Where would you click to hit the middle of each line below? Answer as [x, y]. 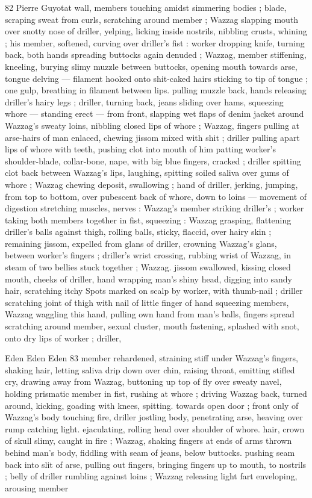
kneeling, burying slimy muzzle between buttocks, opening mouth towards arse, [151, 66]
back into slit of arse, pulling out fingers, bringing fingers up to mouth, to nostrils [156, 464]
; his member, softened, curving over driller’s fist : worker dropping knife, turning [155, 42]
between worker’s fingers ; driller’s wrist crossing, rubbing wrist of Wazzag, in [148, 255]
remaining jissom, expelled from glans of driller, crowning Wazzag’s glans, [141, 243]
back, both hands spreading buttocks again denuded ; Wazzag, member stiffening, [156, 54]
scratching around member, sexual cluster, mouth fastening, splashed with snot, [152, 326]
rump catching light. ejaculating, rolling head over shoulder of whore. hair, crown [155, 428]
